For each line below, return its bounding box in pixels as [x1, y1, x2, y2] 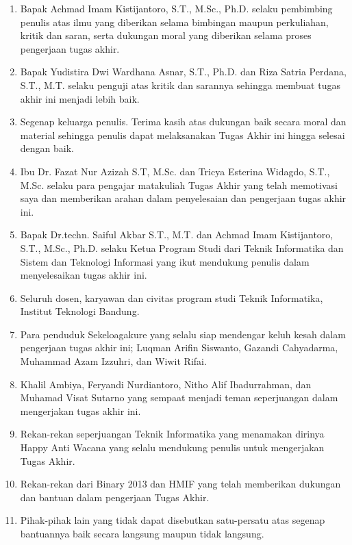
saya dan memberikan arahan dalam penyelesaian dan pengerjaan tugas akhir [20, 191, 347, 205]
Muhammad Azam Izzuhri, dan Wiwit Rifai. [20, 354, 207, 368]
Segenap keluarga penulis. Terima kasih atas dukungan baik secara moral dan [20, 114, 347, 129]
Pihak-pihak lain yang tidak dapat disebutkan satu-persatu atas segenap [20, 513, 325, 527]
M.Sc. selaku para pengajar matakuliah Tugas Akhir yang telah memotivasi [20, 177, 338, 192]
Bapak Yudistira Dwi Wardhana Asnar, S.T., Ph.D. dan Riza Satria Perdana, [20, 64, 347, 79]
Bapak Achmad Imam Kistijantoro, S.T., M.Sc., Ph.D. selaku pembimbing [20, 1, 333, 15]
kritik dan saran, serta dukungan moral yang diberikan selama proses [20, 28, 312, 42]
